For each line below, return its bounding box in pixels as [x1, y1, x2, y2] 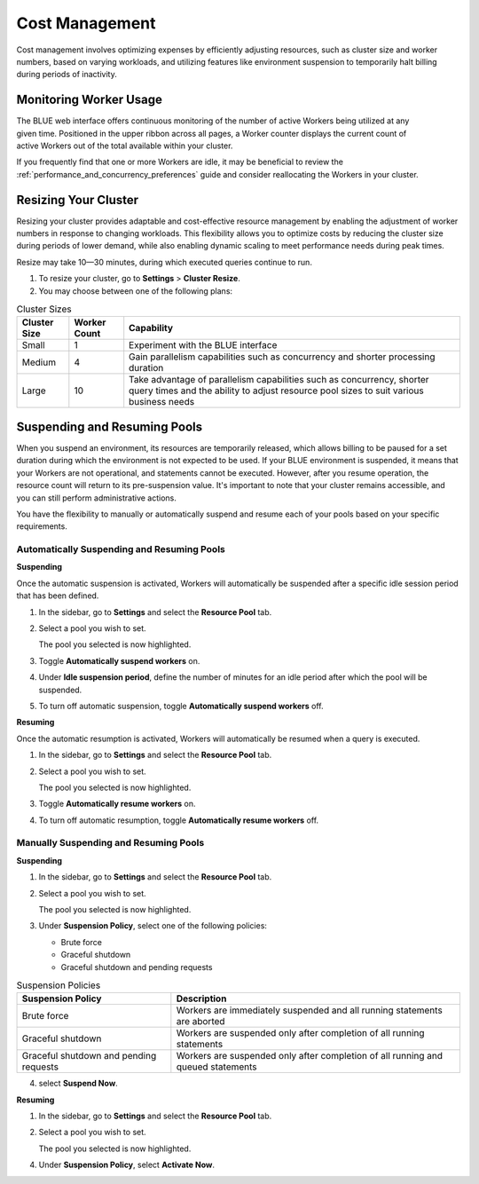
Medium [21, 356, 57, 368]
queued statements [176, 1061, 257, 1073]
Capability [129, 322, 173, 335]
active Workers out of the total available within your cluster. [16, 140, 233, 151]
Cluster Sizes [16, 303, 72, 315]
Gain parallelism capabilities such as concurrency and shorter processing [129, 351, 436, 363]
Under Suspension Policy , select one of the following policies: [38, 920, 268, 931]
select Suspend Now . [38, 1078, 119, 1089]
